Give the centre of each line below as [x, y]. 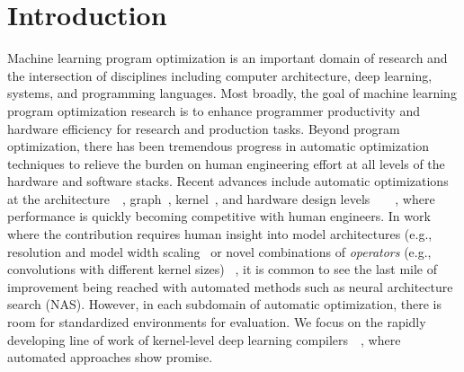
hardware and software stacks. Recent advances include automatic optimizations [228, 181]
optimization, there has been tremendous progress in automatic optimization [219, 146]
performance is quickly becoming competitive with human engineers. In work [219, 216]
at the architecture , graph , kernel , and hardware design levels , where [221, 198]
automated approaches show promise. [110, 357]
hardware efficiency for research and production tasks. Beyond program [204, 128]
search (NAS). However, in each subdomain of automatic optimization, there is [224, 304]
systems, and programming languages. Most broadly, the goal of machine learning [232, 93]
